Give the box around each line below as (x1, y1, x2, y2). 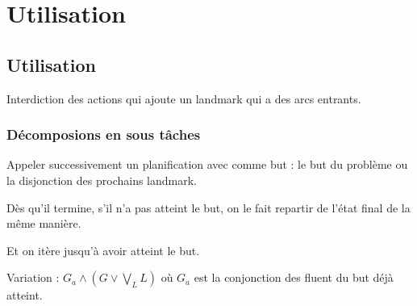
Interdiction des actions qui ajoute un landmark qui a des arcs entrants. (6, 90, 361, 107)
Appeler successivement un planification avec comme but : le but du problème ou (6, 156, 408, 173)
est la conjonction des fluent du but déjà (194, 269, 394, 286)
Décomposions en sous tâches (6, 124, 201, 145)
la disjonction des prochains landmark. (6, 171, 198, 188)
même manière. (6, 215, 81, 232)
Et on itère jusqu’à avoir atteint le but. (6, 241, 200, 258)
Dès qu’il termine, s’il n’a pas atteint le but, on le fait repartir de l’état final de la (6, 199, 411, 216)
